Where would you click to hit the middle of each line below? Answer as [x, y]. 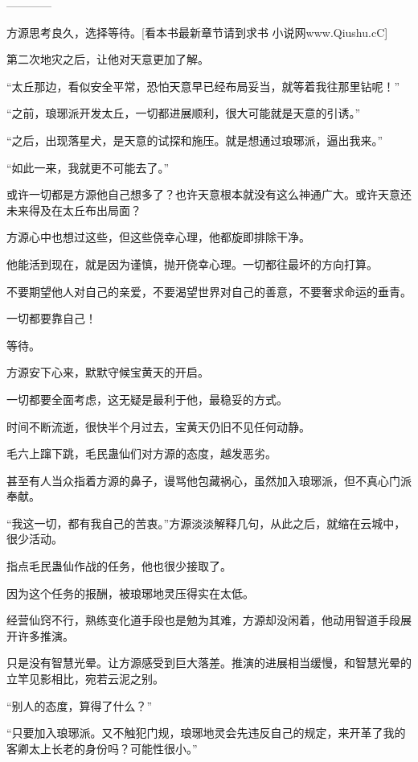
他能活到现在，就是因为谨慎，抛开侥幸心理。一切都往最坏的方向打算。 [192, 264]
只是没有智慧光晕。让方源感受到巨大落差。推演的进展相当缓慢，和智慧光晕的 [209, 663]
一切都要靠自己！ [51, 318]
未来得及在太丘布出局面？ [74, 210]
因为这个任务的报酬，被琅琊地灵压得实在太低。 [130, 593]
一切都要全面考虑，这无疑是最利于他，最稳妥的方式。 [147, 399]
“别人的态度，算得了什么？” [80, 705]
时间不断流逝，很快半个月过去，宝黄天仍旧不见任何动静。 [158, 426]
